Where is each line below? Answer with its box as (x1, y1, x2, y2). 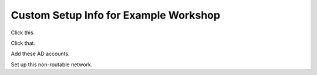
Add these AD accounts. (11, 50, 70, 58)
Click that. (11, 40, 35, 47)
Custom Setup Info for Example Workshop (11, 9, 220, 22)
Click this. (11, 29, 35, 36)
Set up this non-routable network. (11, 61, 93, 68)
